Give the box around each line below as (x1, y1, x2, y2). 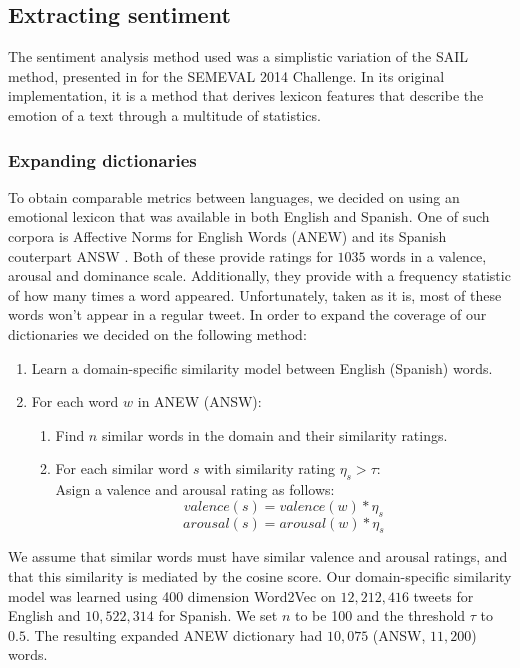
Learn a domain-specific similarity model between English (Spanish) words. (31, 357, 493, 378)
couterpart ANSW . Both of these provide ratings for (8, 245, 333, 266)
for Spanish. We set (158, 605, 278, 626)
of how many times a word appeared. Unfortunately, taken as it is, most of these (8, 284, 502, 305)
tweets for (413, 585, 474, 606)
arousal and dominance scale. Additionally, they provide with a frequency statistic (8, 265, 511, 286)
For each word (31, 391, 119, 412)
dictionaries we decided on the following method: (8, 323, 307, 344)
